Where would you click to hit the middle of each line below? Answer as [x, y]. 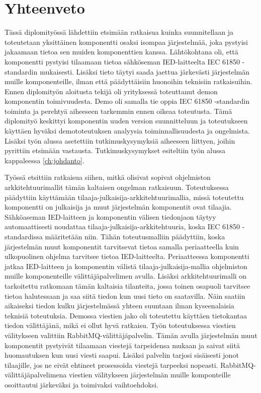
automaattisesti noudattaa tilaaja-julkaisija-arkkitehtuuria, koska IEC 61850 [122, 226]
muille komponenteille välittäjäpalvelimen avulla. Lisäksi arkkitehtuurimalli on [126, 276]
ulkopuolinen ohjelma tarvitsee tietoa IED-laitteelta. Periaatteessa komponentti [127, 256]
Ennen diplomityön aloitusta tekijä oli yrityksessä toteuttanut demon [111, 91]
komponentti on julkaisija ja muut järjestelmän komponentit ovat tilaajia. [118, 207]
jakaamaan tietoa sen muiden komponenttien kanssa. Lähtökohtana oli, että [121, 52]
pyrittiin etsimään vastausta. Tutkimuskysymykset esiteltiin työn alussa [115, 150]
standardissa [24, 236]
